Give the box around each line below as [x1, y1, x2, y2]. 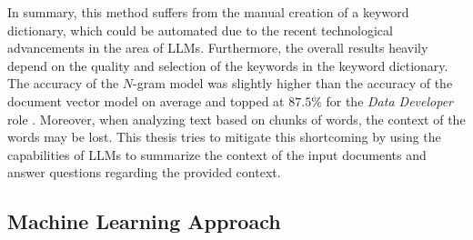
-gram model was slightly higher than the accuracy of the [133, 74, 453, 93]
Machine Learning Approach [7, 207, 281, 235]
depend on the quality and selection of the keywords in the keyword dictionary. [7, 55, 448, 75]
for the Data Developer [326, 91, 453, 110]
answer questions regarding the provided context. [7, 163, 281, 182]
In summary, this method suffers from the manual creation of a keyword [7, 3, 409, 21]
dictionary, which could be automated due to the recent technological [7, 20, 393, 39]
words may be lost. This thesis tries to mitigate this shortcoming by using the [7, 127, 441, 146]
